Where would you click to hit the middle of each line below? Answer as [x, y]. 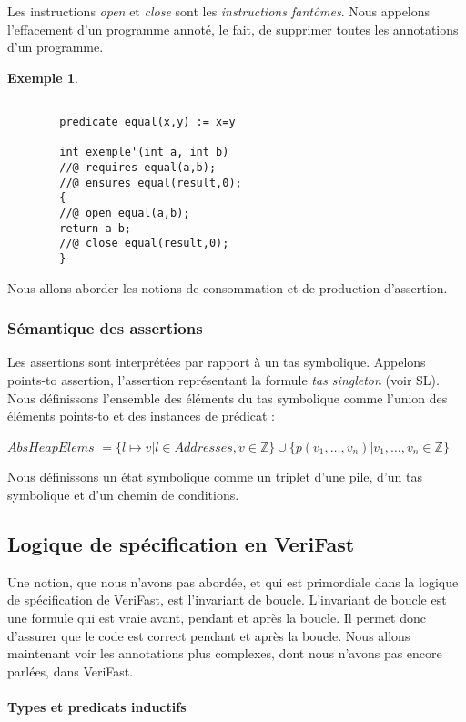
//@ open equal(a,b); [125, 213]
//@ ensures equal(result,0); [151, 183]
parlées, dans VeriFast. [71, 671]
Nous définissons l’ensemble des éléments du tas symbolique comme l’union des [228, 397]
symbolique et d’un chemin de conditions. [123, 494]
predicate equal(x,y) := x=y [147, 122]
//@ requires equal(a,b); [138, 168]
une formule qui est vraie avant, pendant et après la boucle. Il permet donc [217, 617]
